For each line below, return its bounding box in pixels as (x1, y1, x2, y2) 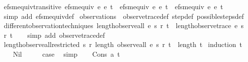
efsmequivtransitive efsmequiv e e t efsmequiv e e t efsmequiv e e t (3, 1, 223, 11)
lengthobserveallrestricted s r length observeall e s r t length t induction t (3, 39, 242, 49)
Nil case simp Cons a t (13, 48, 120, 59)
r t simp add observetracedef (3, 30, 105, 40)
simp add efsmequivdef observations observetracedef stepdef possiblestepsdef (3, 11, 244, 21)
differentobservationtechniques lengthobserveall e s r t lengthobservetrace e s (3, 20, 244, 31)
